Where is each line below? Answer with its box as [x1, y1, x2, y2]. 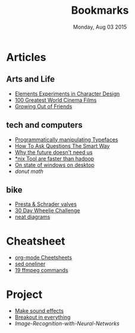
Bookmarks [71, 4, 129, 17]
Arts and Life [6, 74, 55, 84]
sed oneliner [14, 260, 46, 267]
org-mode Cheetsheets [14, 254, 73, 261]
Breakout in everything [14, 314, 71, 321]
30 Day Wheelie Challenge [14, 207, 80, 214]
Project [6, 288, 43, 301]
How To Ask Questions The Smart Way [14, 142, 110, 149]
